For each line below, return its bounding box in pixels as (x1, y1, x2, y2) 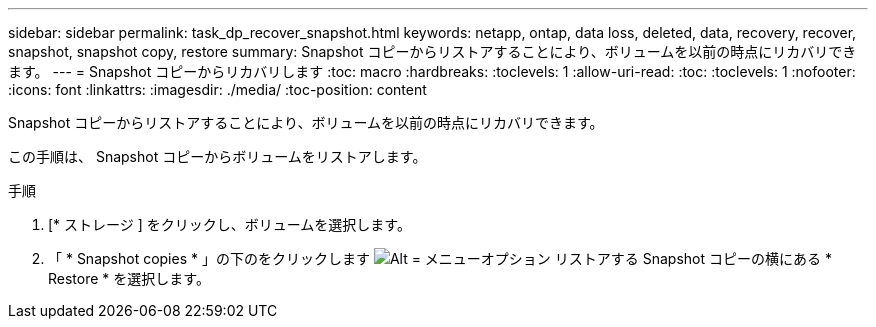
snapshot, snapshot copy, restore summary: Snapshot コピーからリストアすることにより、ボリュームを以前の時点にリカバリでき (8, 43, 857, 60)
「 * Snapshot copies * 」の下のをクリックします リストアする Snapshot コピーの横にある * (48, 250, 832, 267)
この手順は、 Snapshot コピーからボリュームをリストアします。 (8, 148, 427, 165)
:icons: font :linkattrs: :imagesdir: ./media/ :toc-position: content (8, 81, 427, 98)
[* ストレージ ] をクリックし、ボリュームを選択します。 (48, 216, 411, 233)
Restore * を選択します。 (48, 270, 210, 287)
